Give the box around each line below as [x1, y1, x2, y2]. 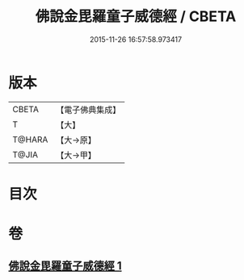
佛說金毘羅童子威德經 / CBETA [35, 7, 237, 26]
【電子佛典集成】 [56, 104, 121, 115]
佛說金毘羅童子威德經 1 [8, 259, 123, 273]
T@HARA [12, 134, 48, 145]
